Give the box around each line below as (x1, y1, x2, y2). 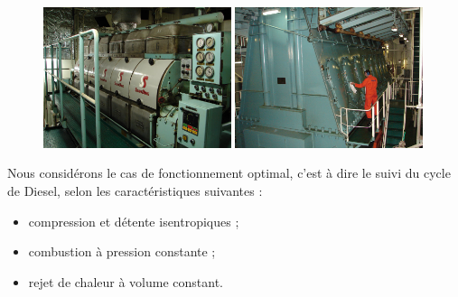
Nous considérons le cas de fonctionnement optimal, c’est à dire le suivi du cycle (7, 163, 451, 182)
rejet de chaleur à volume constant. (28, 272, 223, 291)
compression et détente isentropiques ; (28, 211, 239, 230)
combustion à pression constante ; (28, 242, 216, 261)
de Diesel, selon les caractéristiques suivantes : (7, 181, 263, 200)
